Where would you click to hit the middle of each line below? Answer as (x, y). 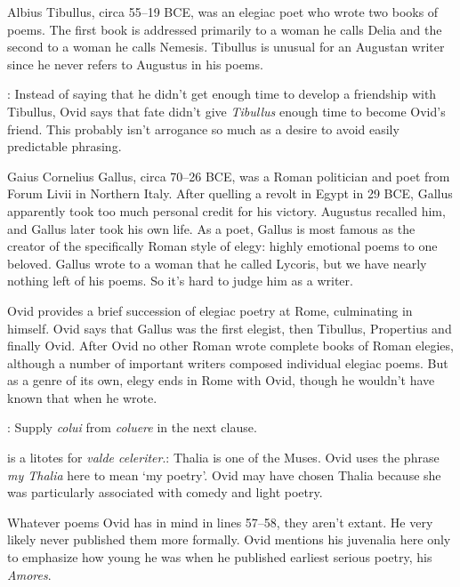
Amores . (29, 574)
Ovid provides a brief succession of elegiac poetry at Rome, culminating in (210, 310)
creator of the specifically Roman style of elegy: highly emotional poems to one (222, 246)
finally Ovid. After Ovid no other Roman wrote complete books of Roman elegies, (230, 346)
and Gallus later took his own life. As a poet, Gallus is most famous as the (211, 228)
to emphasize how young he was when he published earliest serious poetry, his (220, 557)
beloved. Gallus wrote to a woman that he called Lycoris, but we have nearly (217, 263)
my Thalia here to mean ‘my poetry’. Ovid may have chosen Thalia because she (224, 474)
